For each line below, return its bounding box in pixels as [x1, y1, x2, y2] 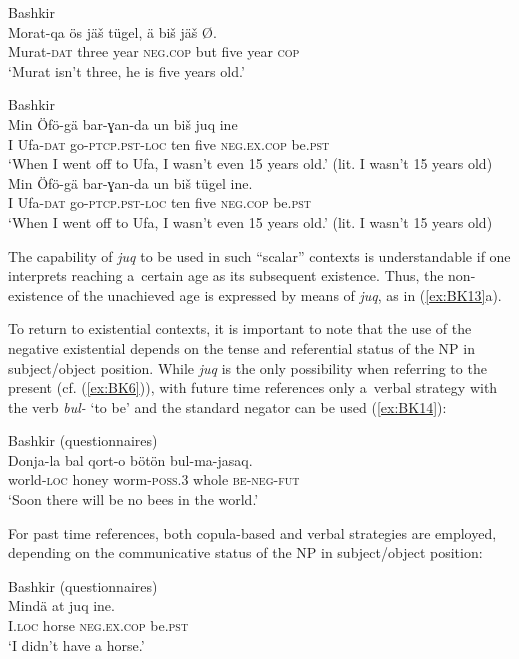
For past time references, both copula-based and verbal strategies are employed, [8, 522, 497, 543]
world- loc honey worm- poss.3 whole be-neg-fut [8, 469, 300, 490]
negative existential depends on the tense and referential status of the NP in [8, 337, 475, 358]
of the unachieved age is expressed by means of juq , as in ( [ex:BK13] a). [67, 284, 502, 305]
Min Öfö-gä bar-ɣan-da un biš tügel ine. [8, 172, 253, 193]
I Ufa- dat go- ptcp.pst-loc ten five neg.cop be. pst [8, 192, 312, 213]
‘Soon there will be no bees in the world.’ [8, 489, 259, 510]
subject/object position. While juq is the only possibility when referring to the [8, 357, 487, 378]
